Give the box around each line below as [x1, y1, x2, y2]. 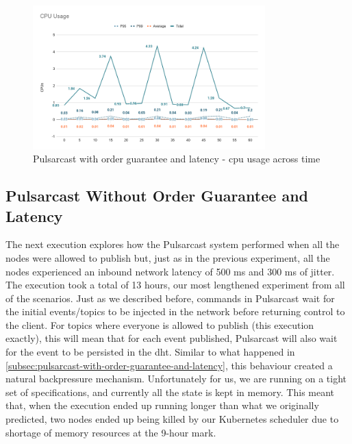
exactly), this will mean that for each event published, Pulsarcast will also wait [5, 331, 338, 345]
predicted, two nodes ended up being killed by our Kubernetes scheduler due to [5, 412, 339, 426]
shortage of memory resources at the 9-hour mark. [5, 425, 216, 439]
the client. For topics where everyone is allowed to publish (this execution [5, 317, 314, 332]
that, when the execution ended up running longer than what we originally [5, 398, 319, 412]
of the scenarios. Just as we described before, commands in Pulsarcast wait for [5, 291, 335, 305]
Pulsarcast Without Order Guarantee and [5, 185, 308, 206]
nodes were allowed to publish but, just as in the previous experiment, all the [5, 250, 330, 264]
